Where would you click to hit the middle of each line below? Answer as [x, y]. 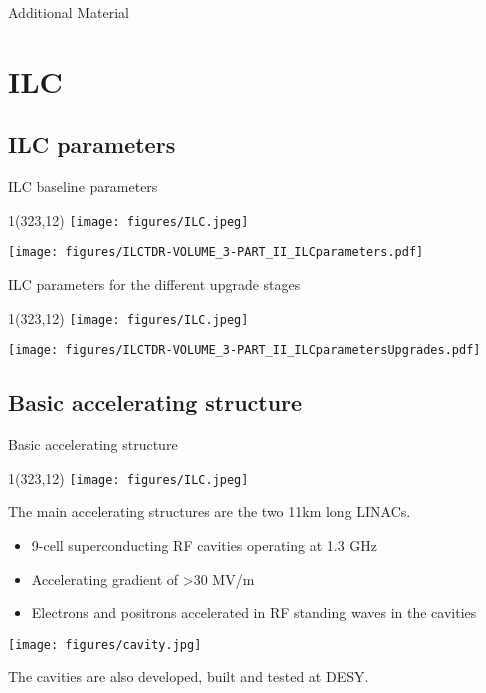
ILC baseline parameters [83, 186]
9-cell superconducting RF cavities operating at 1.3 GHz [204, 545]
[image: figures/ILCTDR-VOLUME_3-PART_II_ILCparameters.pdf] [216, 252]
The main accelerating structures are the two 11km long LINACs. [209, 511]
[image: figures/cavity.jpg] [105, 644]
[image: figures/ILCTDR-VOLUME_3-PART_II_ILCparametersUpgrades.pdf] [244, 350]
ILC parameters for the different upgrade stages [154, 284]
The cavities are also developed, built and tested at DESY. [188, 676]
